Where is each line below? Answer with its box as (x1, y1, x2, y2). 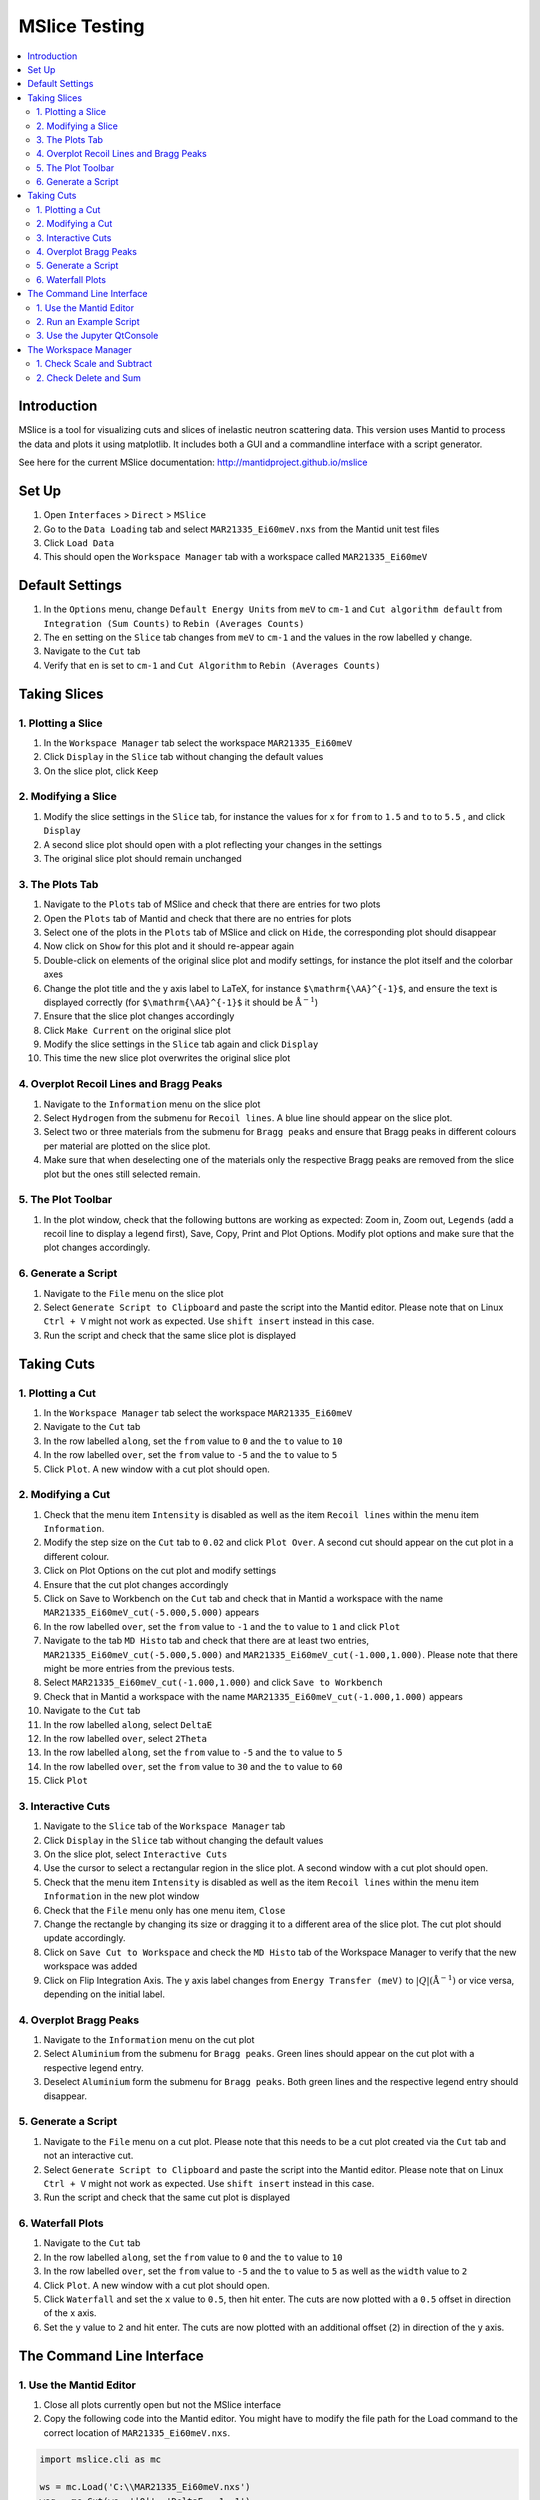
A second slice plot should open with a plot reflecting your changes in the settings (43, 838, 382, 850)
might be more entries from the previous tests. (43, 1662, 235, 1674)
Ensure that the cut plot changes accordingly (43, 1578, 229, 1590)
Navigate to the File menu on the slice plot (43, 1287, 224, 1299)
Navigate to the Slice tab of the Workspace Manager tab (43, 1820, 286, 1832)
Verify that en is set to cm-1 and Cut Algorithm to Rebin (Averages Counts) (43, 659, 381, 671)
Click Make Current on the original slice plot (43, 1024, 232, 1036)
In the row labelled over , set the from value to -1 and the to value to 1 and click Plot (43, 1620, 401, 1632)
